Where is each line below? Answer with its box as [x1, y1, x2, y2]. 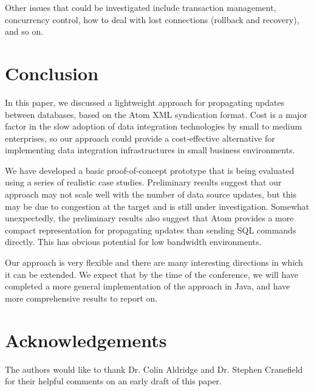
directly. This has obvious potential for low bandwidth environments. [5, 235, 262, 248]
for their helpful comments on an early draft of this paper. [5, 375, 222, 387]
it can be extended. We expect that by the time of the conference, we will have [5, 268, 298, 280]
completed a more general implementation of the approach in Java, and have [5, 280, 290, 292]
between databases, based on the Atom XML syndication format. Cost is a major [5, 108, 308, 120]
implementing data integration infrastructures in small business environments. [5, 144, 295, 156]
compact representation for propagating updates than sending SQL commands [5, 223, 296, 236]
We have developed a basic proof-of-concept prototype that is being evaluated [5, 164, 295, 176]
